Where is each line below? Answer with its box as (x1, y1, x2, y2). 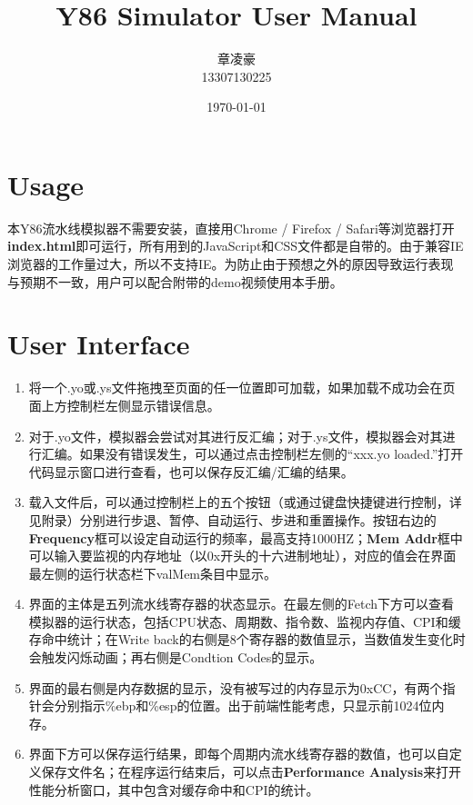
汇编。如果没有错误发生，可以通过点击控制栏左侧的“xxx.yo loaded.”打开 (41, 444, 464, 463)
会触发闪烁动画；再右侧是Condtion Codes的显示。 (28, 648, 323, 667)
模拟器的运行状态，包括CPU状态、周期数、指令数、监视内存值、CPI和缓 (28, 611, 461, 631)
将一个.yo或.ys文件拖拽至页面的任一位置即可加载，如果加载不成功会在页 (28, 378, 456, 397)
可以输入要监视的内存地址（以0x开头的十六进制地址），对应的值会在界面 (28, 546, 457, 565)
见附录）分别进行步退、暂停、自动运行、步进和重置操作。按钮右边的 (28, 510, 437, 529)
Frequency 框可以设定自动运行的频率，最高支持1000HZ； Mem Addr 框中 (28, 528, 463, 547)
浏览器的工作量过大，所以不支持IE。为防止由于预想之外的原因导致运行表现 (7, 254, 454, 273)
